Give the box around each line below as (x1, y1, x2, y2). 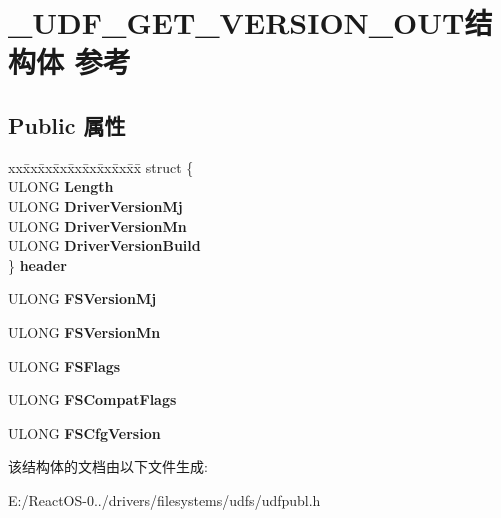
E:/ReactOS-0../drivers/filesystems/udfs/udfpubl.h (8, 489, 321, 510)
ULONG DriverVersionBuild (8, 235, 201, 256)
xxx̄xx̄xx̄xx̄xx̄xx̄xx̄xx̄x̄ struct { (8, 156, 194, 177)
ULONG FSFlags (8, 355, 121, 376)
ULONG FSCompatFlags (8, 389, 177, 410)
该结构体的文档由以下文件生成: (8, 456, 208, 477)
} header (8, 254, 67, 275)
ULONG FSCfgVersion (8, 422, 161, 443)
